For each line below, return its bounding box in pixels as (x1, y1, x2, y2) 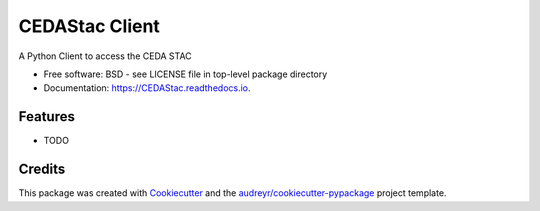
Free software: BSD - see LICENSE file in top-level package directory (43, 68, 328, 80)
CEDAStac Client (18, 15, 160, 37)
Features (18, 108, 75, 125)
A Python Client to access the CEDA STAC (18, 50, 192, 62)
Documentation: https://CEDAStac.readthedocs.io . (43, 82, 251, 94)
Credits (18, 161, 66, 178)
